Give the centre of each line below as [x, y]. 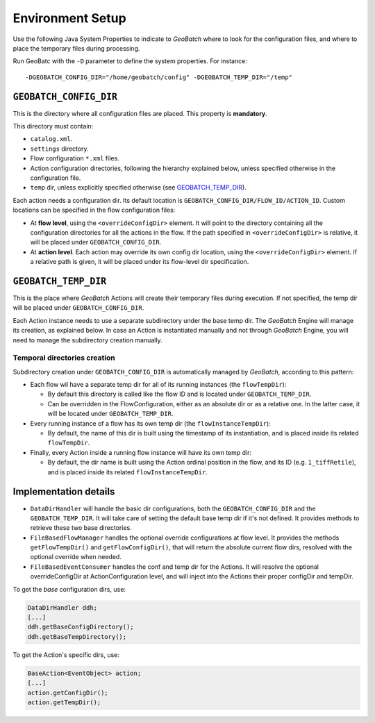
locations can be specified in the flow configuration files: [94, 210]
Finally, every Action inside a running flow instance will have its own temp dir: [141, 452]
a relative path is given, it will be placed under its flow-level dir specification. [140, 262]
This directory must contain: [53, 126]
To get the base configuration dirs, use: [69, 589]
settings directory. [60, 149]
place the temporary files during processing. [76, 48]
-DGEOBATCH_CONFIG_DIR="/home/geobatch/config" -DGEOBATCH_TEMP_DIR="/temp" [159, 77]
